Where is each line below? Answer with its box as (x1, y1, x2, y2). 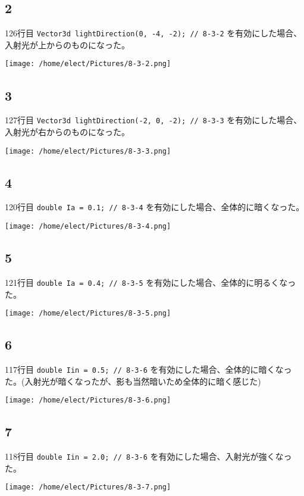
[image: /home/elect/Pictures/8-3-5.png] (5, 309, 171, 318)
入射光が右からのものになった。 (5, 125, 130, 138)
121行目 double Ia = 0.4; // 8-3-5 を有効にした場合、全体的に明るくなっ (5, 276, 296, 288)
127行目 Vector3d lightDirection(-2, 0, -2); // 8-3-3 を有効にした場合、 (5, 114, 302, 126)
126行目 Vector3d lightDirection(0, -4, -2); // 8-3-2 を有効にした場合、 (5, 27, 302, 39)
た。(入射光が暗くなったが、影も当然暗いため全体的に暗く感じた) (5, 375, 261, 387)
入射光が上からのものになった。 (5, 38, 130, 51)
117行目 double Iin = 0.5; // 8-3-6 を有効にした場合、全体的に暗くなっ (5, 363, 292, 376)
